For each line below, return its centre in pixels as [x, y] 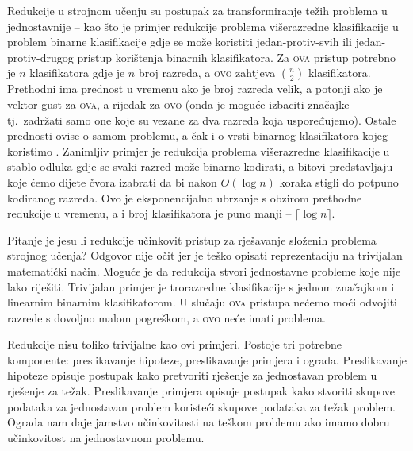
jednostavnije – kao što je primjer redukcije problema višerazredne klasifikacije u [203, 26]
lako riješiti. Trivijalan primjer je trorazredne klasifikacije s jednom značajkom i [201, 286]
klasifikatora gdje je [77, 73]
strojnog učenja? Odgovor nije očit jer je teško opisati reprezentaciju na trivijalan [205, 255]
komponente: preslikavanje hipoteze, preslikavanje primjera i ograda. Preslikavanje [207, 359]
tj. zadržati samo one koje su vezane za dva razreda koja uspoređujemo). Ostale [202, 119]
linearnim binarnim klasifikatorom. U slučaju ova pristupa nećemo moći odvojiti [203, 302]
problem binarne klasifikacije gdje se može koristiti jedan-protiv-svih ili [180, 42]
